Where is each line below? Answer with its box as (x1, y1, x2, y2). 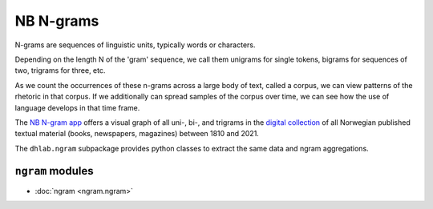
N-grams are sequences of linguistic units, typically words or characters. (14, 40, 256, 50)
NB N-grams (14, 12, 99, 30)
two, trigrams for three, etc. (14, 66, 106, 75)
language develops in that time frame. (14, 102, 140, 112)
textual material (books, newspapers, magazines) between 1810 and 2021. (14, 129, 260, 139)
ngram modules (14, 164, 94, 178)
